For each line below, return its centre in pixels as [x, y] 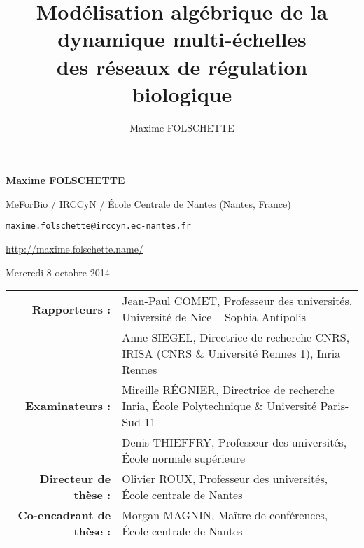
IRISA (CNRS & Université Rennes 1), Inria [231, 353]
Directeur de [75, 479]
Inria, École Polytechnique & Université [219, 406]
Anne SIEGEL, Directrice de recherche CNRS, [236, 337]
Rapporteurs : [71, 309]
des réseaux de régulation [182, 66]
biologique [182, 93]
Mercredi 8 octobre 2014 [58, 272]
